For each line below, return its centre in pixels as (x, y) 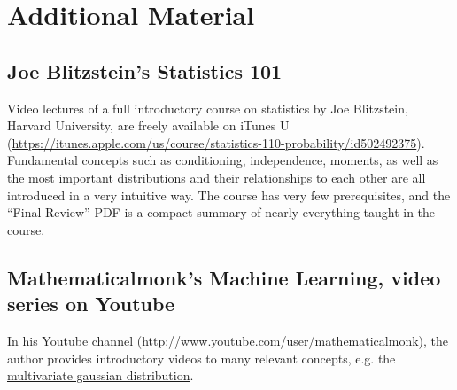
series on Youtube (91, 304)
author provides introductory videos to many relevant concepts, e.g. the (201, 358)
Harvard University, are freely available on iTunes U (148, 125)
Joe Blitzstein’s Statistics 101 (145, 70)
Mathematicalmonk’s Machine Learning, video (224, 277)
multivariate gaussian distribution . (101, 375)
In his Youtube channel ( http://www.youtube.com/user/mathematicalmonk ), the (228, 340)
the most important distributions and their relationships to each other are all (217, 177)
